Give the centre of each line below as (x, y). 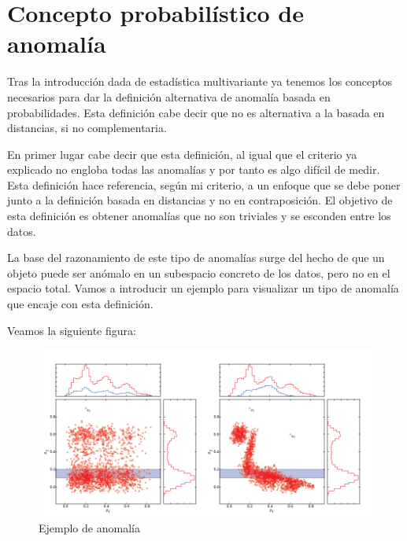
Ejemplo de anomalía (89, 527)
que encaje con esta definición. (80, 304)
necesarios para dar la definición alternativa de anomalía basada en (169, 96)
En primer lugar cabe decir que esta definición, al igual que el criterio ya (182, 154)
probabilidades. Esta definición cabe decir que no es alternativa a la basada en (196, 112)
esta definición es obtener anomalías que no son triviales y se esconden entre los (199, 216)
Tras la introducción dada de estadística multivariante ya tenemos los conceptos (200, 81)
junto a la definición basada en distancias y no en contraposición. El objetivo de (200, 200)
